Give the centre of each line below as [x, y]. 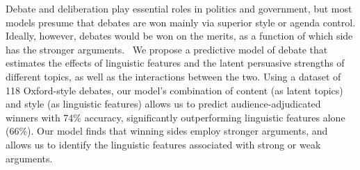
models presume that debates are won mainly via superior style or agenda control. [181, 22]
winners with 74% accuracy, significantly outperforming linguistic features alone [175, 117]
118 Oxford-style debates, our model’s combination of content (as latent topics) [174, 90]
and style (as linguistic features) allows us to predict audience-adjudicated [163, 104]
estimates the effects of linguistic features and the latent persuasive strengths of [175, 63]
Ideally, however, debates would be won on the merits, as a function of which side [179, 36]
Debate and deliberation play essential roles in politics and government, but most [179, 8]
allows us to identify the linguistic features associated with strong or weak [163, 144]
